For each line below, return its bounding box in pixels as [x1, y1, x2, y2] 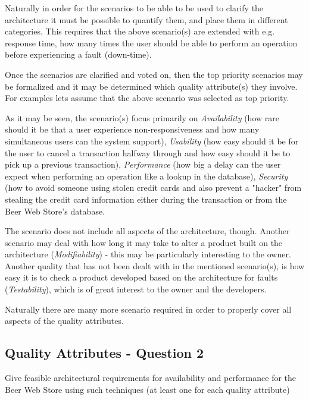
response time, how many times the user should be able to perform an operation [5, 36, 298, 49]
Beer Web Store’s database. [5, 204, 105, 217]
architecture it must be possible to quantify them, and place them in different [5, 13, 288, 26]
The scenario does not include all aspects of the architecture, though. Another [5, 225, 290, 237]
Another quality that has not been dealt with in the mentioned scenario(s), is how [5, 259, 305, 272]
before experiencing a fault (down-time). [5, 48, 152, 61]
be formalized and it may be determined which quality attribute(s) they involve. [5, 80, 298, 92]
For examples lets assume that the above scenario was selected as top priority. [5, 92, 289, 104]
